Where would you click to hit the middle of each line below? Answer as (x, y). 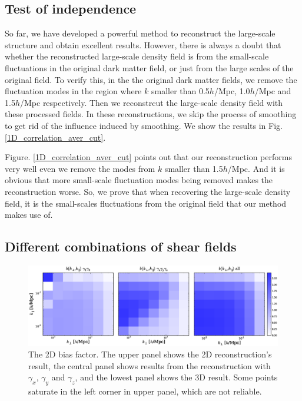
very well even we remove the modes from (80, 168)
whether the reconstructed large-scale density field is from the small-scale (137, 56)
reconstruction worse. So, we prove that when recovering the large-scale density (148, 191)
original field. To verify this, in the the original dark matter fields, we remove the (151, 79)
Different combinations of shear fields (121, 246)
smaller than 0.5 (180, 91)
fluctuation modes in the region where (73, 91)
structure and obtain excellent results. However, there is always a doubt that (143, 44)
